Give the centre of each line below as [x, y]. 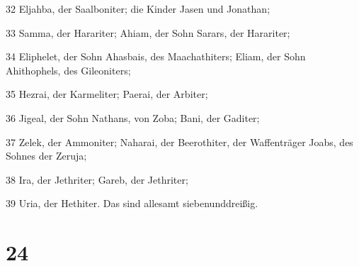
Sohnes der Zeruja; [46, 156]
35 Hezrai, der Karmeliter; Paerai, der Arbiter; [107, 94]
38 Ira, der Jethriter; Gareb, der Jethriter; [97, 179]
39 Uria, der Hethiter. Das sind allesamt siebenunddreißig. [132, 203]
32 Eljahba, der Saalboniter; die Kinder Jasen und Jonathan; [138, 9]
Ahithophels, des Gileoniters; [68, 70]
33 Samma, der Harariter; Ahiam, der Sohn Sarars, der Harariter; [148, 32]
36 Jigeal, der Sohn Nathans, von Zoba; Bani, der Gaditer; [133, 117]
